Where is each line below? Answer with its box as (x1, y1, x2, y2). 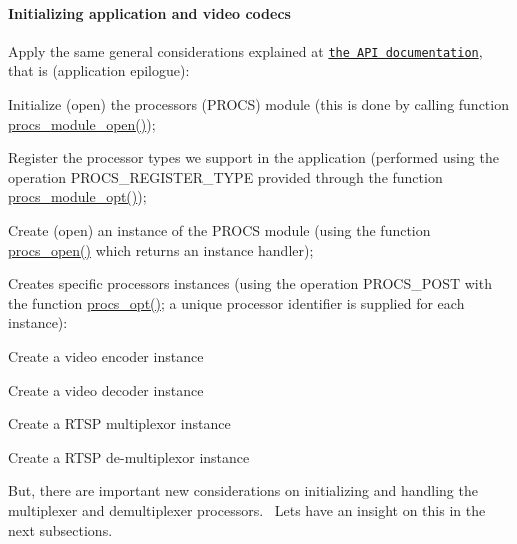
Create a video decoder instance (8, 379, 204, 400)
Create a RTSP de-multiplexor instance (8, 446, 250, 467)
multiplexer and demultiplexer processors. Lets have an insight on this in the (8, 499, 486, 520)
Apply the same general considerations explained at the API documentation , (8, 40, 483, 61)
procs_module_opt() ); (8, 186, 147, 207)
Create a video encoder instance (8, 345, 204, 366)
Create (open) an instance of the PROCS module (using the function (8, 220, 431, 241)
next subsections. (8, 519, 113, 540)
